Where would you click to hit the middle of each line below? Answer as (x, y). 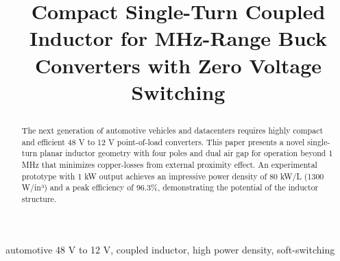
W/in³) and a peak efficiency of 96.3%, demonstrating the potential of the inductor (170, 187)
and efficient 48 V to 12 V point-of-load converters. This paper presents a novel (163, 141)
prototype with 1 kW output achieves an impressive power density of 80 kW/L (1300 (173, 176)
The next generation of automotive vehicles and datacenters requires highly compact (172, 130)
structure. (39, 198)
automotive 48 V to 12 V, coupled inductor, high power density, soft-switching (170, 249)
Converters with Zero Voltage (178, 65)
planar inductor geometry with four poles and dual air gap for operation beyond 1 (186, 153)
